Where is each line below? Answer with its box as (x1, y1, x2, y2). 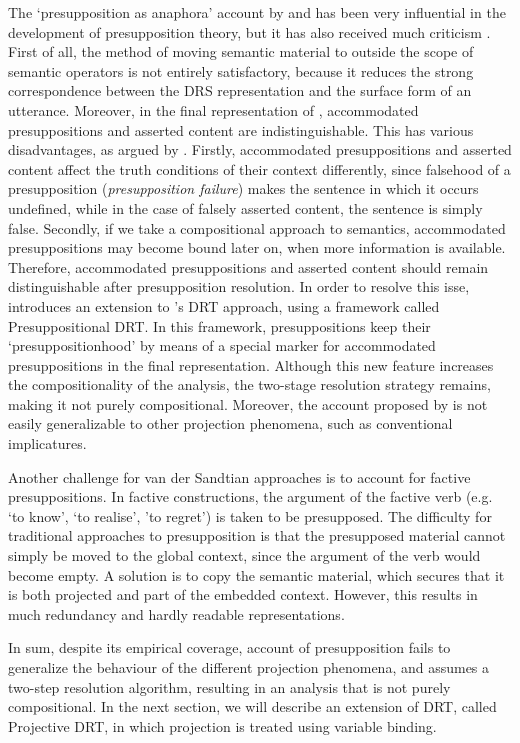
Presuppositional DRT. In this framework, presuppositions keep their (8, 315, 431, 336)
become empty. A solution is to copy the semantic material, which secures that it (8, 564, 505, 585)
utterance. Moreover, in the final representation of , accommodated (8, 99, 419, 120)
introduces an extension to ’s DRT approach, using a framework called (8, 295, 440, 316)
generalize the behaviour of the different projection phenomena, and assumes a (8, 657, 490, 677)
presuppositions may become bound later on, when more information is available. (8, 237, 506, 258)
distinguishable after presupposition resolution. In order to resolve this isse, (8, 276, 470, 297)
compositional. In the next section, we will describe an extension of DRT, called (8, 696, 497, 717)
